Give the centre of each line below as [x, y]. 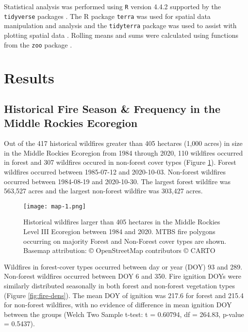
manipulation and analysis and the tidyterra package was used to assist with [120, 25]
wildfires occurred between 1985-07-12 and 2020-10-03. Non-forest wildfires [115, 171]
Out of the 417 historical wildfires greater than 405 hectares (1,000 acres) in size [123, 143]
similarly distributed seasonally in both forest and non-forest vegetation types [119, 285]
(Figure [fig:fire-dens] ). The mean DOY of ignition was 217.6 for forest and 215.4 [124, 295]
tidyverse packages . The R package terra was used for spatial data [107, 16]
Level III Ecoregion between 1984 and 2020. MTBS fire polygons [119, 231]
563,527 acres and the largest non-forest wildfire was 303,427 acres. [103, 191]
